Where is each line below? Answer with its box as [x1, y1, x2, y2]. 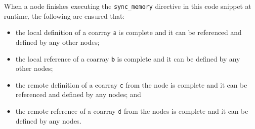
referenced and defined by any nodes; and [15, 89, 141, 99]
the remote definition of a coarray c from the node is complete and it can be [15, 79, 247, 90]
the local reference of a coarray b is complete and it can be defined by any [15, 53, 240, 64]
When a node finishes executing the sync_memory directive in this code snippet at [4, 1, 252, 11]
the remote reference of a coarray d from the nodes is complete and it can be [15, 106, 248, 116]
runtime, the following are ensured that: [4, 10, 125, 21]
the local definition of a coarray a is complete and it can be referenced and [15, 27, 242, 37]
